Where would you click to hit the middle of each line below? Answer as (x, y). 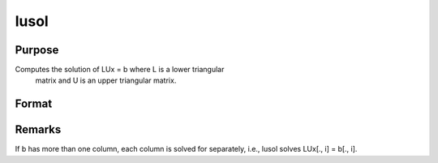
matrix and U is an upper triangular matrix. (106, 80)
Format (34, 104)
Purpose (37, 50)
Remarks (38, 130)
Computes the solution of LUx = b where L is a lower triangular (120, 70)
